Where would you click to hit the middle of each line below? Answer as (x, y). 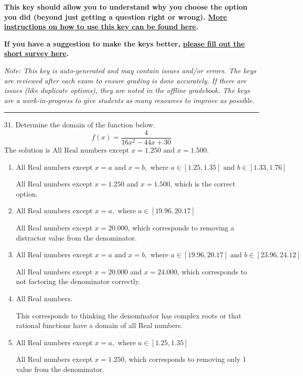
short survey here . (36, 53)
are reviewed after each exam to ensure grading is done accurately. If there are (125, 80)
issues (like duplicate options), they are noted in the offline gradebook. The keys (127, 90)
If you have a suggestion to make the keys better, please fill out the (124, 43)
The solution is (27, 150)
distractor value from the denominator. (76, 237)
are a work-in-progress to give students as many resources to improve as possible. (129, 100)
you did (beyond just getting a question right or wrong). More (116, 16)
